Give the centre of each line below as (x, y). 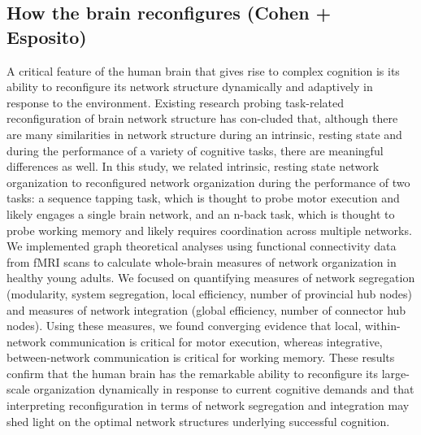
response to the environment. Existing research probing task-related (175, 102)
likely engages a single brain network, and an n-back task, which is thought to (201, 213)
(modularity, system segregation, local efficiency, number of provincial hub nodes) (210, 293)
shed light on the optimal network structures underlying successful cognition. (198, 421)
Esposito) (47, 36)
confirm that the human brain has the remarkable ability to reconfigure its (192, 373)
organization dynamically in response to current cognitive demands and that (224, 389)
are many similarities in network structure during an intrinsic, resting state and (204, 134)
